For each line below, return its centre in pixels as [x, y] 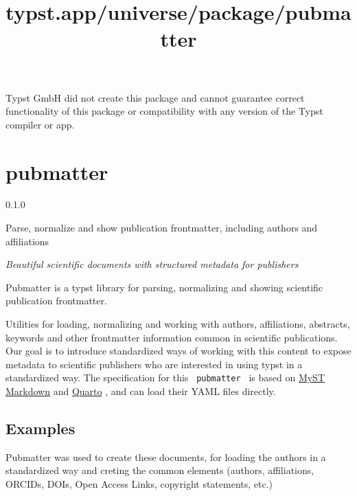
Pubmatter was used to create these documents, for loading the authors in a [166, 456]
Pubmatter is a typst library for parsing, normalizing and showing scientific [164, 287]
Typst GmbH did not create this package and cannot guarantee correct [155, 97]
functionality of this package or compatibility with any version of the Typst [164, 111]
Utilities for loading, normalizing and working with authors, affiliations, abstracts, [178, 324]
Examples [41, 428]
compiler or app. [40, 124]
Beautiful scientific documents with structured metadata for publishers [152, 264]
